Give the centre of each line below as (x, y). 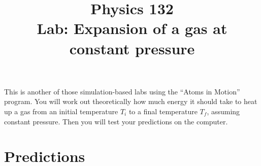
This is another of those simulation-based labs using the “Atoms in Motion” (122, 91)
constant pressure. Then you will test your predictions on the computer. (116, 121)
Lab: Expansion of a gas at (132, 28)
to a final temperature (163, 111)
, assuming (223, 111)
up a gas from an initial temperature (61, 111)
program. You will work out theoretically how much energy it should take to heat (131, 101)
